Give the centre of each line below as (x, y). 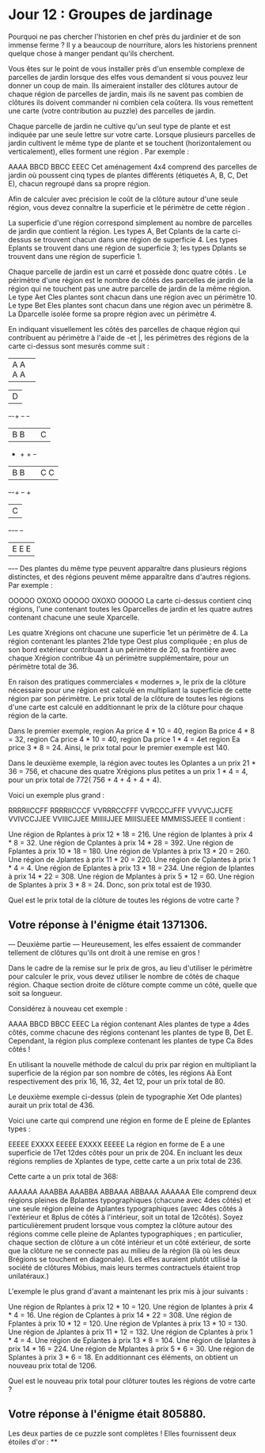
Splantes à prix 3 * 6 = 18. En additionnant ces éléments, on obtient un (123, 1357)
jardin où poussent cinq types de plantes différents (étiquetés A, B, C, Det (128, 175)
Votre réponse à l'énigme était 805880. (107, 1415)
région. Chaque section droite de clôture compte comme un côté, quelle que (132, 985)
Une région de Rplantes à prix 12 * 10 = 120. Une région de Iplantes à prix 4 (131, 1306)
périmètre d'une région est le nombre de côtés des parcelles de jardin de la (131, 280)
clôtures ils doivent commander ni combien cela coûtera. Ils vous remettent (131, 102)
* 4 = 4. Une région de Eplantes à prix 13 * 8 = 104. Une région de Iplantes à (132, 1340)
